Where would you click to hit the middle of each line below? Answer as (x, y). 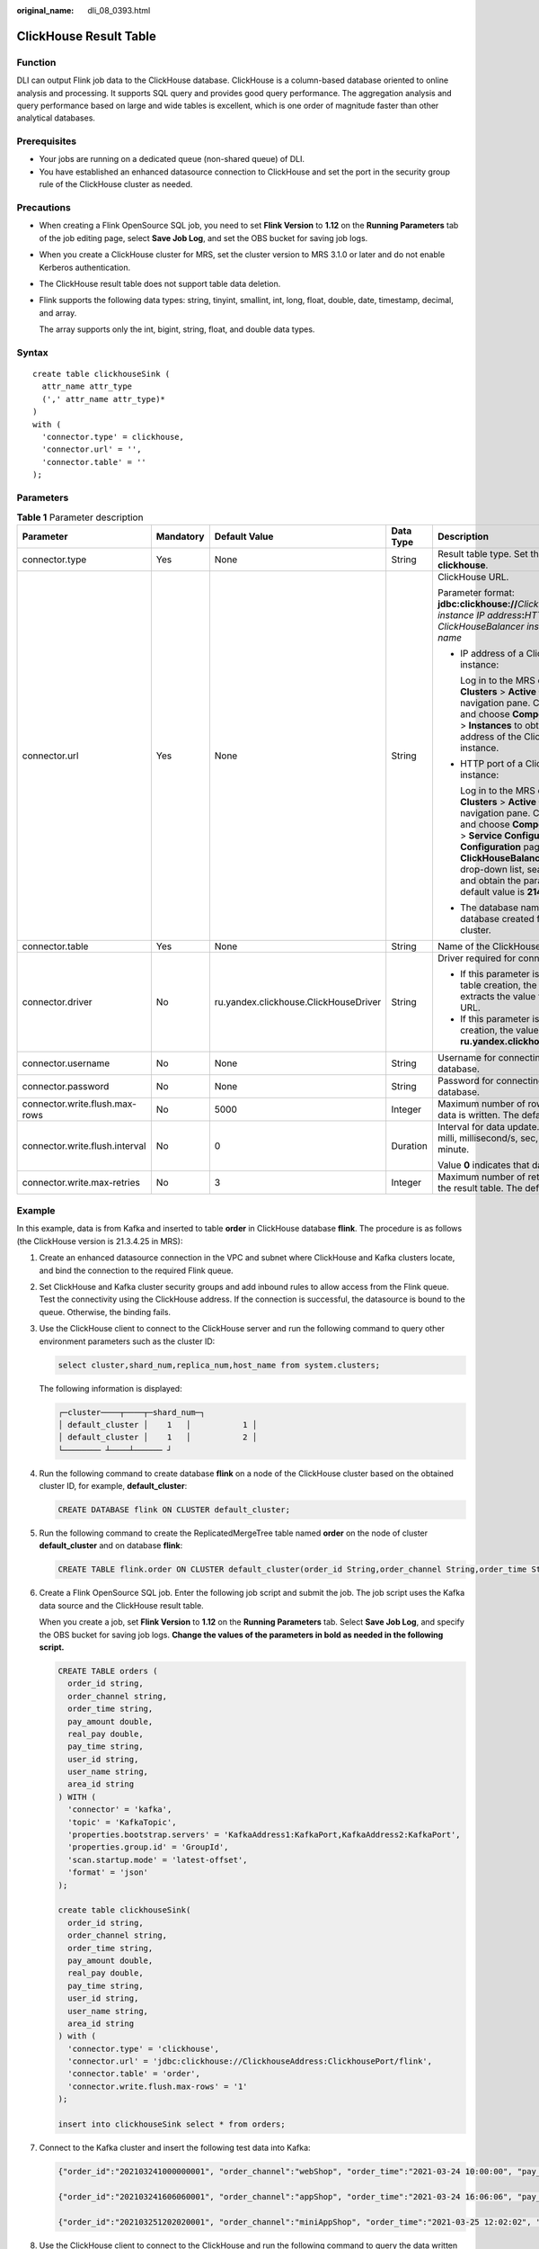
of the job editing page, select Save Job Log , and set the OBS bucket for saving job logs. (203, 237)
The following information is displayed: (111, 1388)
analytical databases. (56, 118)
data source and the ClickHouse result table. (121, 1605)
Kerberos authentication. (85, 267)
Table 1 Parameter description (80, 517)
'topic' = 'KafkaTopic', (122, 1822)
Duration (410, 1145)
